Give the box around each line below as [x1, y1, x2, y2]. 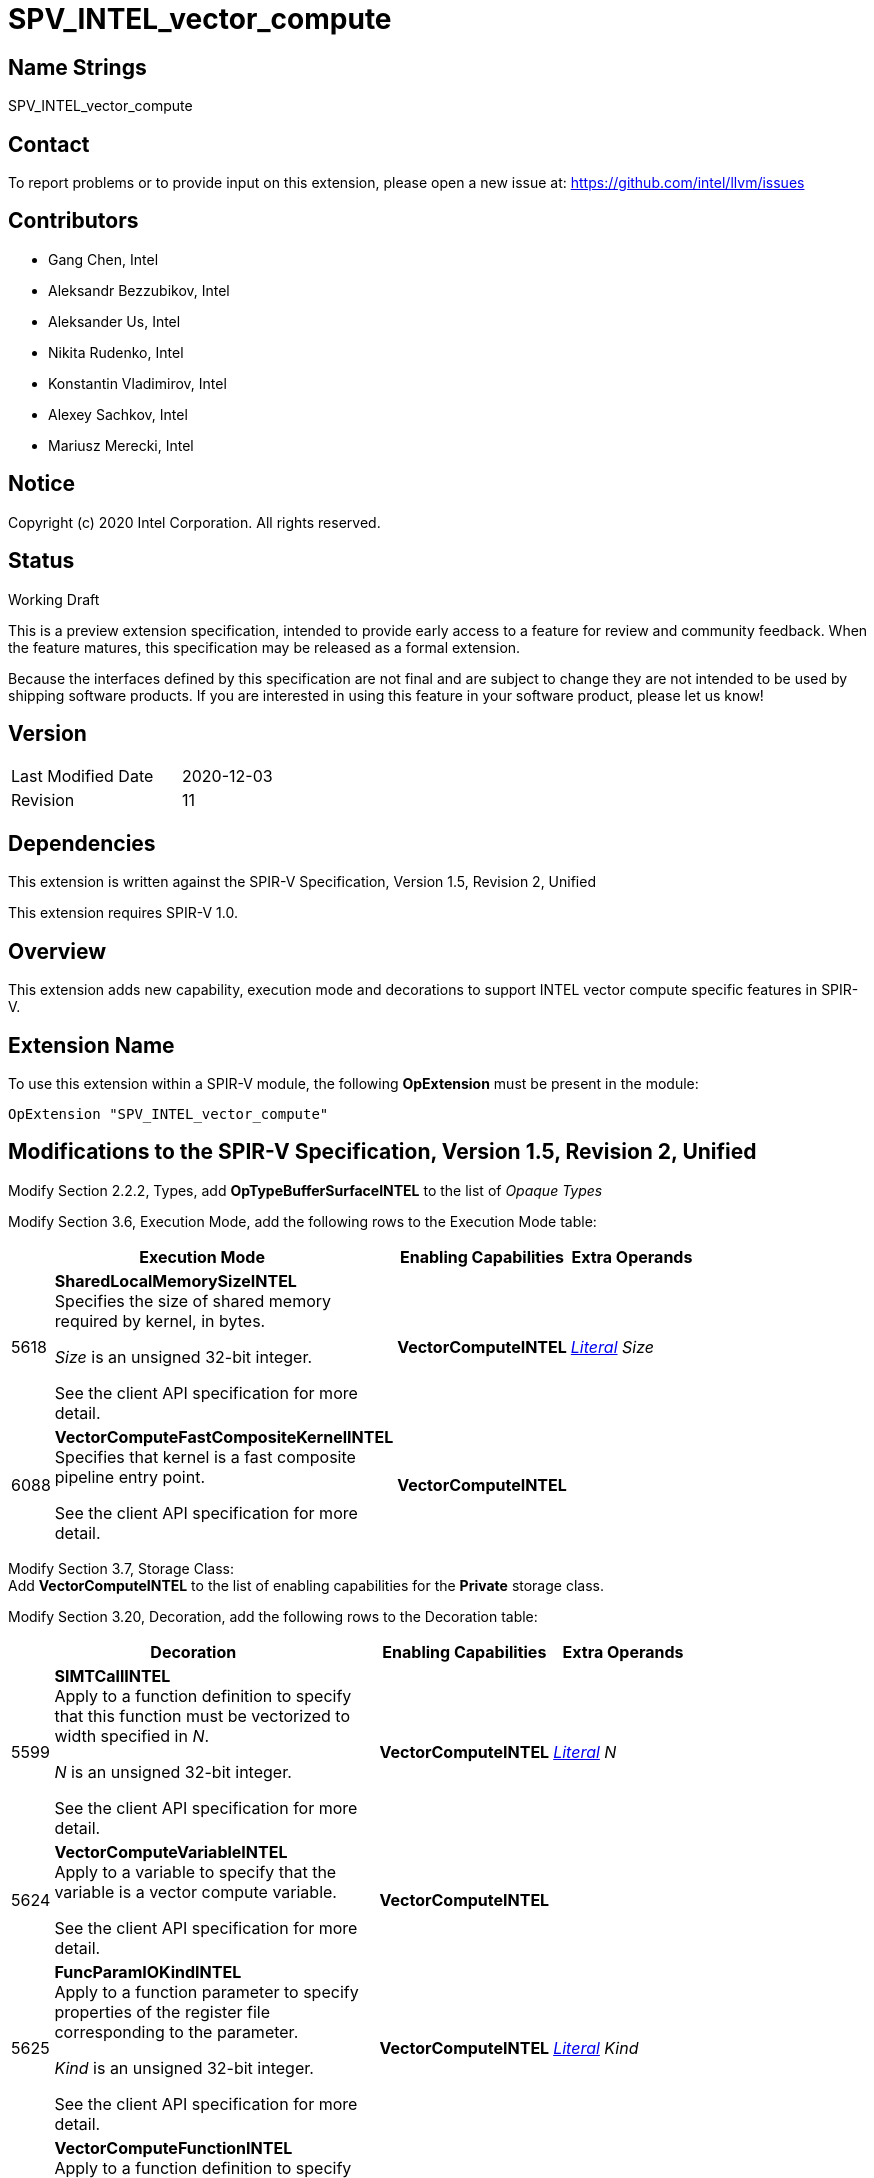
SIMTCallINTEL [54, 1665, 171, 1686]
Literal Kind [553, 2037, 639, 2058]
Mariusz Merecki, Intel [48, 436, 194, 454]
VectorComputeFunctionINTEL [54, 2137, 293, 2158]
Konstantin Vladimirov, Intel [48, 374, 227, 392]
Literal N [553, 1741, 617, 1762]
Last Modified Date [11, 766, 154, 787]
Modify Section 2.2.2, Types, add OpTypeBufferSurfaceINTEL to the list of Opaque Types [8, 1181, 603, 1199]
